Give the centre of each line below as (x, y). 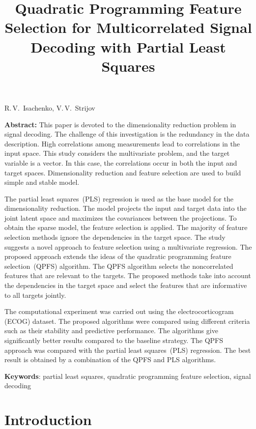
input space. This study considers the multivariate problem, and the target (117, 153)
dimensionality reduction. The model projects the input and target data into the (126, 208)
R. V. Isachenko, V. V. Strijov (50, 107)
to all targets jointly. (35, 295)
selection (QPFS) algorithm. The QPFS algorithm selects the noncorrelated (119, 266)
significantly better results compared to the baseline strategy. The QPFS (114, 340)
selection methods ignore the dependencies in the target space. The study (115, 237)
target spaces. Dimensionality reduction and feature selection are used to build (123, 172)
